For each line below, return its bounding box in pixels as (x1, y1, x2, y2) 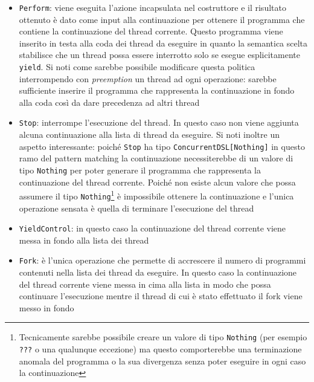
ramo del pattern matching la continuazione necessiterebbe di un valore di (19, 152, 293, 164)
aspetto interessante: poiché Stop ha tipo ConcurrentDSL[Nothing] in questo (19, 140, 305, 152)
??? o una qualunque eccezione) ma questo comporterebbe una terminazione (19, 343, 302, 355)
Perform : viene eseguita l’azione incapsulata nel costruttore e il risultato (19, 1, 286, 13)
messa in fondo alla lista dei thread (19, 233, 149, 246)
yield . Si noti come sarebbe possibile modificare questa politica (19, 60, 255, 73)
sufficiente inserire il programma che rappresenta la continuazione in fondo (19, 84, 295, 97)
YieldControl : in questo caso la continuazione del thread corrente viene (19, 222, 286, 235)
